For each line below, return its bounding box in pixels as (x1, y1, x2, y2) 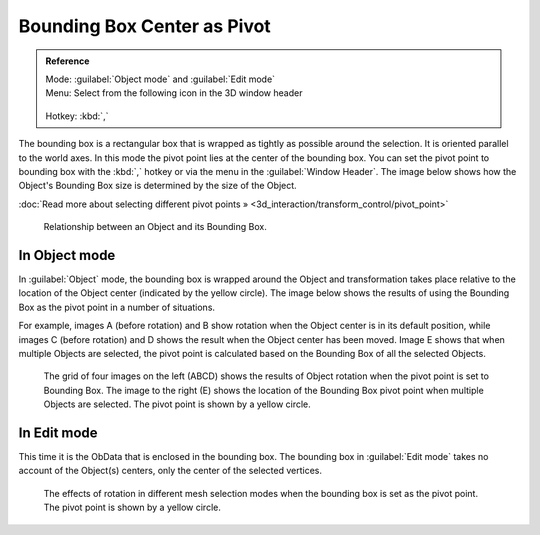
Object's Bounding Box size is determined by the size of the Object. (18, 180, 297, 192)
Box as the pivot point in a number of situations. (18, 301, 215, 313)
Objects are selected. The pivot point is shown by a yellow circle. (43, 398, 312, 410)
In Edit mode (18, 424, 99, 441)
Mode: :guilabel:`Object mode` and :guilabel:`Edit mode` (45, 73, 275, 85)
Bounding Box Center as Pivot (18, 15, 272, 37)
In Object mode (18, 246, 116, 264)
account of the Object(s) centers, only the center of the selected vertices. (18, 465, 323, 477)
